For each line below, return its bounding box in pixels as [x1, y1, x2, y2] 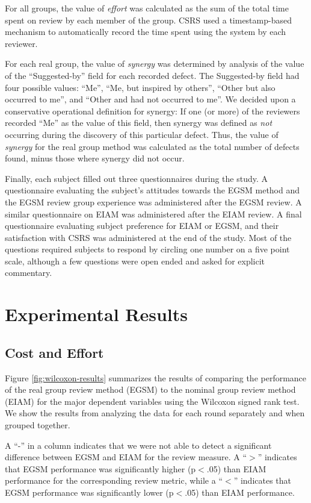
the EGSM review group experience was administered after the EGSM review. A [5, 195, 302, 208]
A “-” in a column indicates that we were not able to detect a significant [5, 439, 272, 451]
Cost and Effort [5, 343, 104, 361]
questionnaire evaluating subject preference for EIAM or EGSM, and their [5, 219, 279, 232]
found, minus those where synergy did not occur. [5, 152, 185, 164]
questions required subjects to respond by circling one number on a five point [5, 243, 290, 255]
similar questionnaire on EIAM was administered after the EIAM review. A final [5, 207, 302, 220]
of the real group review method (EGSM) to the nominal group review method [5, 383, 296, 396]
